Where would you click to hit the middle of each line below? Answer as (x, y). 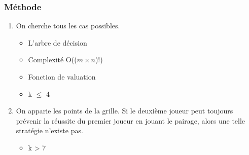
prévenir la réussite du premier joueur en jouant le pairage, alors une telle (131, 120)
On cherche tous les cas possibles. (68, 26)
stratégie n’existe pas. (49, 130)
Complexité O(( (52, 60)
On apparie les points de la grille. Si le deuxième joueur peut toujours (124, 111)
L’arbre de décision (58, 42)
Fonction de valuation (62, 76)
